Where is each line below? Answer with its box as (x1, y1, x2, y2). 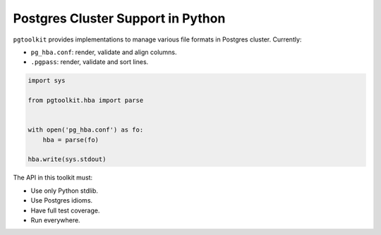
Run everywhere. (30, 215, 80, 224)
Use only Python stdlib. (30, 186, 99, 195)
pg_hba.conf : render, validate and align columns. (30, 48, 177, 56)
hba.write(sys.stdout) (28, 155, 107, 163)
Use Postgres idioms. (30, 196, 93, 205)
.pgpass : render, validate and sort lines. (30, 58, 149, 66)
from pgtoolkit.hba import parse (28, 96, 144, 105)
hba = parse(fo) (42, 136, 99, 144)
